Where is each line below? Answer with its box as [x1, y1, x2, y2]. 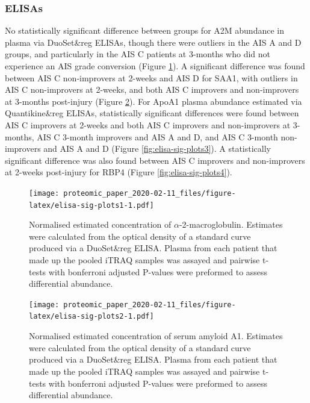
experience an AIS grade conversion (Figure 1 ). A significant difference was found [5, 60, 305, 72]
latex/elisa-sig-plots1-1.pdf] [29, 201, 154, 210]
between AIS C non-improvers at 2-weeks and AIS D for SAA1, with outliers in [5, 71, 298, 84]
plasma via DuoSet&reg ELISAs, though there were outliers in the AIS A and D [5, 36, 302, 48]
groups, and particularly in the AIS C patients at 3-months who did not [5, 48, 270, 60]
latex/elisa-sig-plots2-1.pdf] [29, 312, 154, 321]
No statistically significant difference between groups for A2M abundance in [5, 24, 284, 37]
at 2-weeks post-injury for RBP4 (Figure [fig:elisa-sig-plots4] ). [5, 166, 232, 178]
